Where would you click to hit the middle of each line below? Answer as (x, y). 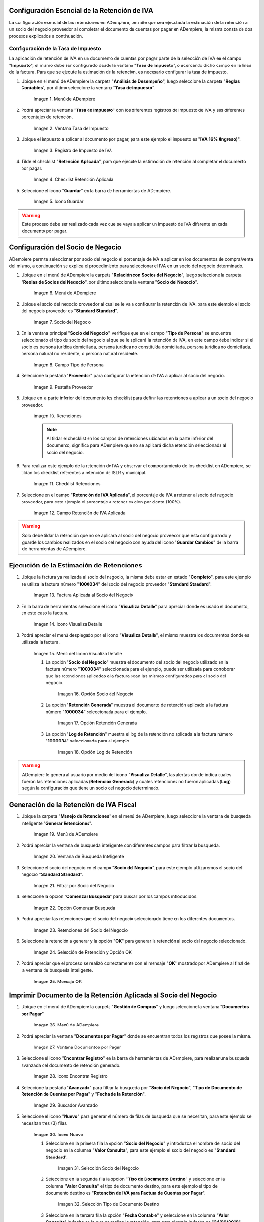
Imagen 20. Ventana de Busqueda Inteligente (79, 856)
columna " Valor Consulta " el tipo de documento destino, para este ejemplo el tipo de (132, 1186)
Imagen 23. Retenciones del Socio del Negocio (81, 930)
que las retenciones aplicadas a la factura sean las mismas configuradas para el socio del (136, 676)
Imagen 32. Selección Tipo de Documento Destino (109, 1204)
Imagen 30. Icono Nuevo (58, 1135)
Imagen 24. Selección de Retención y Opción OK (83, 952)
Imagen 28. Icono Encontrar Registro (70, 1076)
